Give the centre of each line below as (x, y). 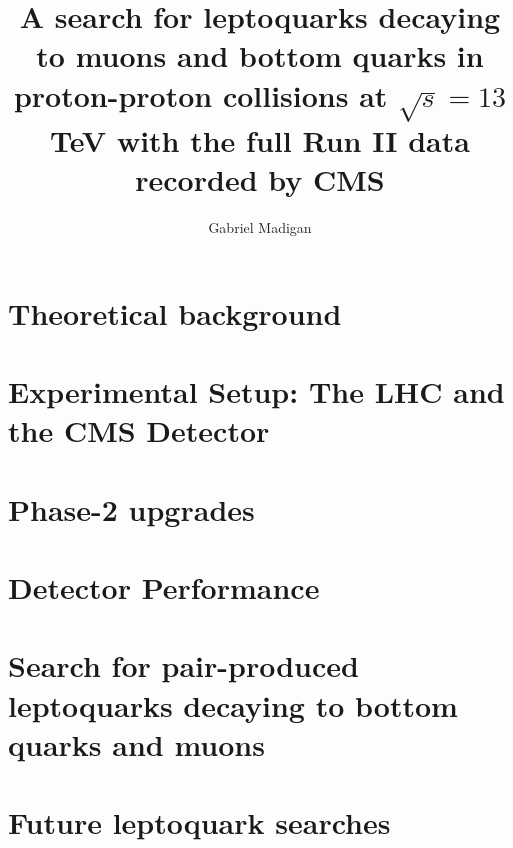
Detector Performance (164, 587)
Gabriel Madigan (260, 227)
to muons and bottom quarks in (260, 55)
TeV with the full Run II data (260, 140)
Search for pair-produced (183, 665)
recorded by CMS (260, 179)
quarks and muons (136, 743)
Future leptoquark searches (199, 822)
